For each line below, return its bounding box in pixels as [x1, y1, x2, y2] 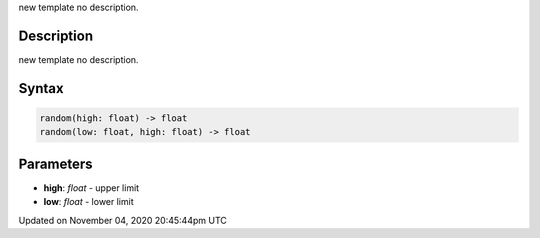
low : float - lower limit [43, 196, 134, 208]
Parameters [18, 155, 93, 172]
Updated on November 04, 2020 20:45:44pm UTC [18, 214, 227, 226]
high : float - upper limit [43, 181, 140, 194]
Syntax [18, 80, 64, 97]
